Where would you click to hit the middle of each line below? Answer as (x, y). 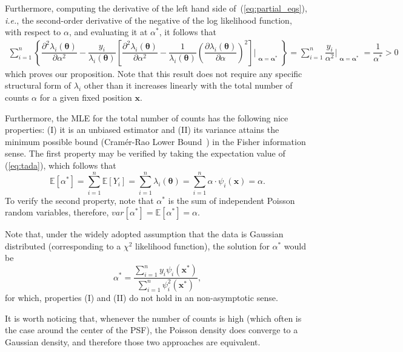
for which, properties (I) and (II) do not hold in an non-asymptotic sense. (142, 297)
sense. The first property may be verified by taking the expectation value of (145, 153)
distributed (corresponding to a (63, 245)
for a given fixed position (86, 97)
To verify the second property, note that (79, 200)
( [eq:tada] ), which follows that (61, 165)
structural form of (38, 85)
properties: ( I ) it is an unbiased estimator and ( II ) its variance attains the (142, 130)
